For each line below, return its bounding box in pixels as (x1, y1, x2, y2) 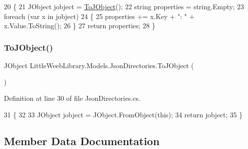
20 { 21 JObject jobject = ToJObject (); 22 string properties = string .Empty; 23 (4, 1, 244, 11)
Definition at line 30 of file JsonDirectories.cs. (4, 93, 140, 103)
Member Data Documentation (4, 133, 160, 148)
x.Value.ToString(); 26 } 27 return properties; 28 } (4, 20, 156, 31)
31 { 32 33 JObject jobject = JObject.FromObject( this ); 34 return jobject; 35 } (4, 109, 243, 119)
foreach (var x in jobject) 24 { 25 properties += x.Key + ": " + (4, 11, 195, 21)
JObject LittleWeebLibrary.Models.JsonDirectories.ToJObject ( (4, 60, 194, 70)
